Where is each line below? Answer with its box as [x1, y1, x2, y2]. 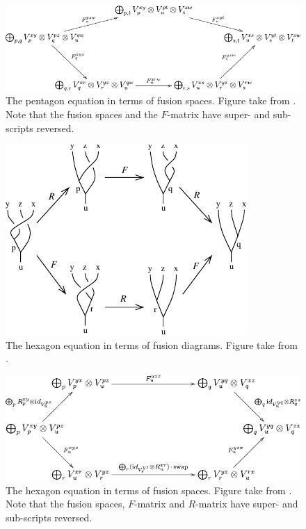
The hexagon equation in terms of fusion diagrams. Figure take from [6, 337, 298, 352]
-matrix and [134, 496, 185, 511]
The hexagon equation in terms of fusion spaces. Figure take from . [6, 482, 292, 497]
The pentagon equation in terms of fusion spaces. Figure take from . [6, 93, 296, 108]
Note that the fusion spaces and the [6, 107, 158, 121]
